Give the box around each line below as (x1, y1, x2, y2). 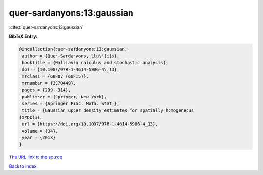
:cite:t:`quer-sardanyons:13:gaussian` (9, 24, 84, 30)
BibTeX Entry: (9, 33, 38, 39)
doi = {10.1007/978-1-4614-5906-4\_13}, (22, 67, 120, 73)
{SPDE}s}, (19, 115, 43, 120)
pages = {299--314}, (22, 87, 71, 93)
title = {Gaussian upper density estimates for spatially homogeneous (22, 108, 194, 113)
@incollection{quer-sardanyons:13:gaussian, (19, 46, 128, 52)
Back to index (9, 163, 37, 169)
